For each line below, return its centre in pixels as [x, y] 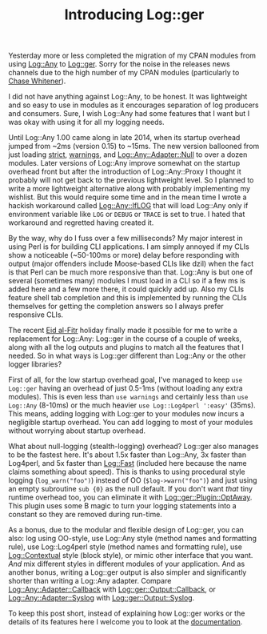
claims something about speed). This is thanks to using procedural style [127, 472]
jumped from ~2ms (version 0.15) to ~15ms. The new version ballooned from [134, 146]
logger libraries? [35, 364]
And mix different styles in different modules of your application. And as [127, 564]
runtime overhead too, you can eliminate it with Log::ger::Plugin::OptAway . [130, 497]
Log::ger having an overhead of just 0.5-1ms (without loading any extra [126, 388]
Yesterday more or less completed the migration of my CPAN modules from [132, 56]
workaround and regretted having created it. [81, 223]
